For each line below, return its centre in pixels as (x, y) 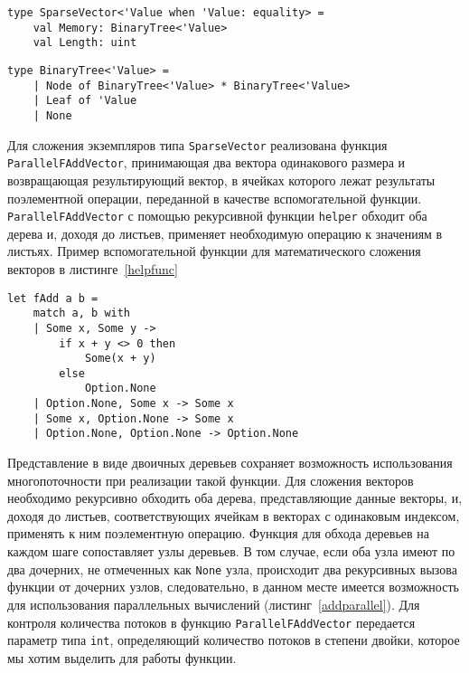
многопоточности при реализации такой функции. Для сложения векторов (211, 480)
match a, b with (82, 313)
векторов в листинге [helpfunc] (93, 268)
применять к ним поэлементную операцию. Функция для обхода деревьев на (218, 533)
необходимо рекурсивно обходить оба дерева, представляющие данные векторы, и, (235, 498)
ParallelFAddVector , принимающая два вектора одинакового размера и (206, 162)
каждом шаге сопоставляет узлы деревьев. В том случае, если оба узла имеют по (231, 551)
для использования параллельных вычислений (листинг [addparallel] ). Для (214, 604)
